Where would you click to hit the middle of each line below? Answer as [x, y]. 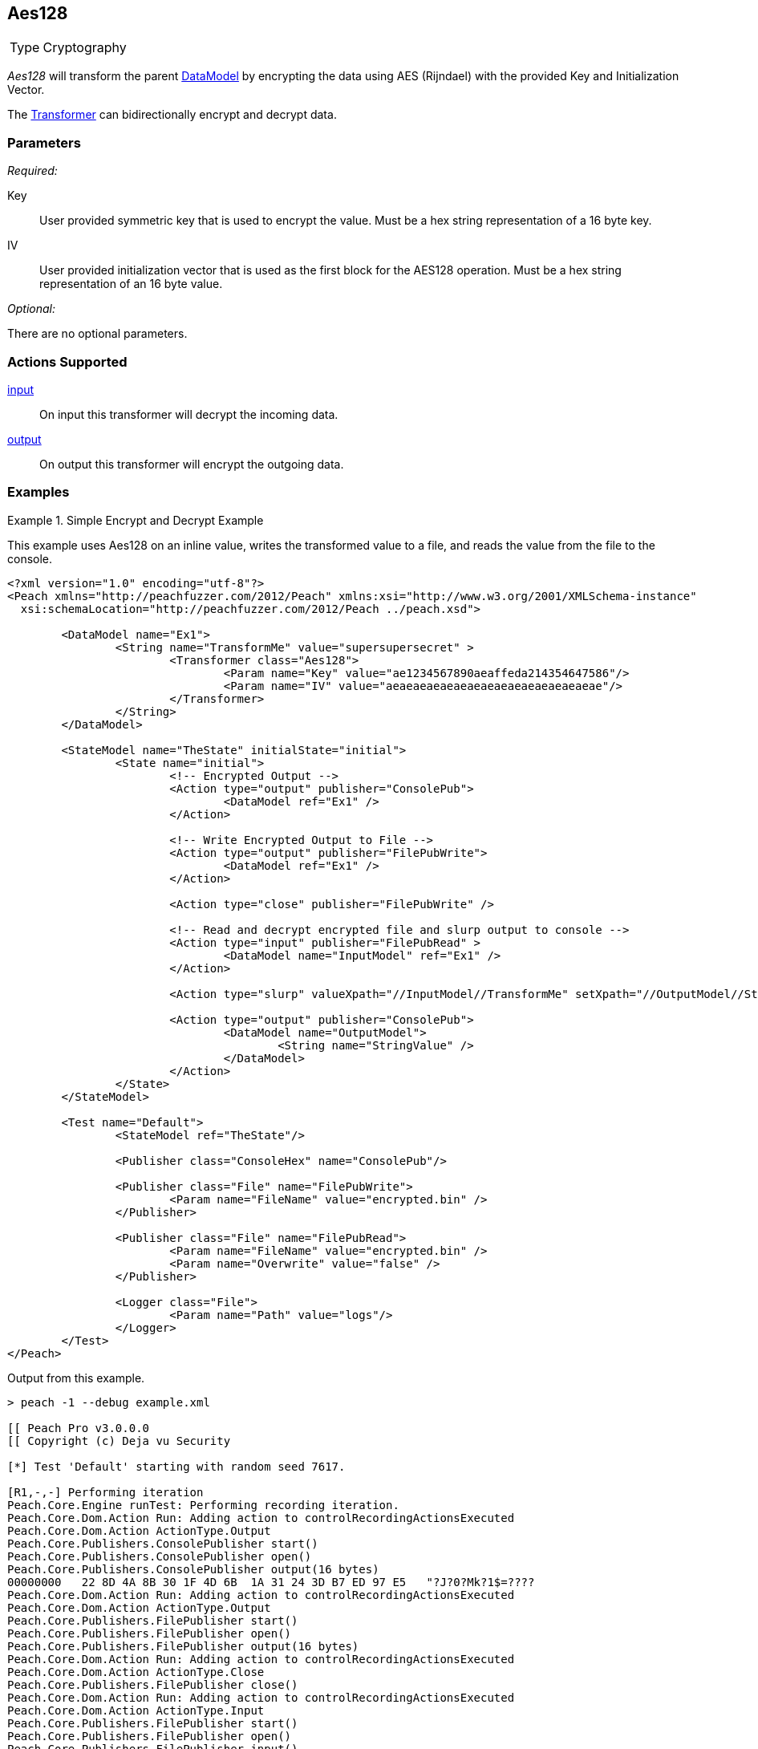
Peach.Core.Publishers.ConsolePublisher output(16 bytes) [193, 1569]
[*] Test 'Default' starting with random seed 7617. [176, 1466]
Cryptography [85, 48]
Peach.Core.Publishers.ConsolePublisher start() [163, 1543]
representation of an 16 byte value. [131, 284]
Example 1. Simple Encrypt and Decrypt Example [136, 520]
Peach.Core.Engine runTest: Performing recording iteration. [203, 1505]
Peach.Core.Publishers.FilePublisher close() [153, 1684]
